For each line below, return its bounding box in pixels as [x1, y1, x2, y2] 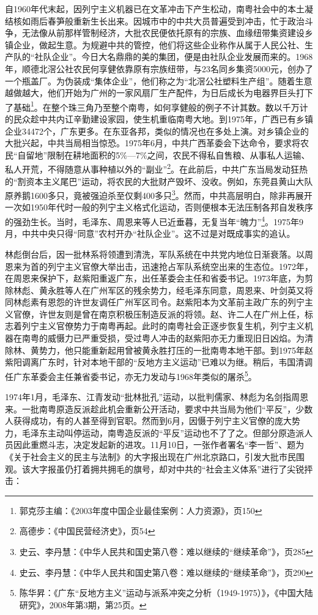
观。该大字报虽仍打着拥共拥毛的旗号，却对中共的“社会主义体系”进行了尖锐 [5, 462, 305, 475]
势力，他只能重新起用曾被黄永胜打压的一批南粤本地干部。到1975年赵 [39, 343, 313, 356]
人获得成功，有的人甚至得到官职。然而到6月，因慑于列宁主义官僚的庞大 [5, 414, 292, 427]
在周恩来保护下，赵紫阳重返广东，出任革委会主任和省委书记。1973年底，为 [5, 272, 305, 285]
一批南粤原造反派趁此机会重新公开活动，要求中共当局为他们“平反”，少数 [21, 402, 313, 415]
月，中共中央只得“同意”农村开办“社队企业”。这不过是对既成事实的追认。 [5, 227, 295, 240]
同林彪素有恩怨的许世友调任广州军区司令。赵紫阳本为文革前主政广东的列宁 [5, 296, 305, 308]
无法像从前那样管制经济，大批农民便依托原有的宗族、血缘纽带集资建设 [21, 26, 305, 39]
